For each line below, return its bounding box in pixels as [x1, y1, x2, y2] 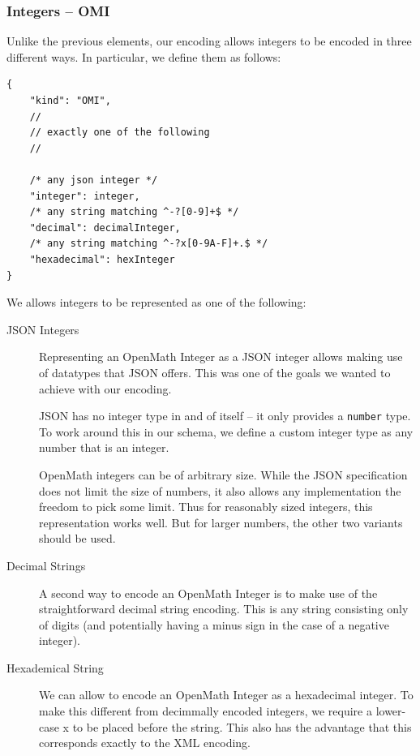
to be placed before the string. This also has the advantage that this [72, 718, 412, 735]
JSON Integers [6, 320, 79, 337]
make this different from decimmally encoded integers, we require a [39, 702, 372, 719]
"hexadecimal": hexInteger [29, 253, 175, 265]
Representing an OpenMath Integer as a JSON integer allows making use [39, 348, 403, 365]
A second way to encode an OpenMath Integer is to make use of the [39, 584, 378, 601]
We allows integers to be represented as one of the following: [6, 294, 306, 311]
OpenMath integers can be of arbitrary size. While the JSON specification [39, 466, 408, 483]
